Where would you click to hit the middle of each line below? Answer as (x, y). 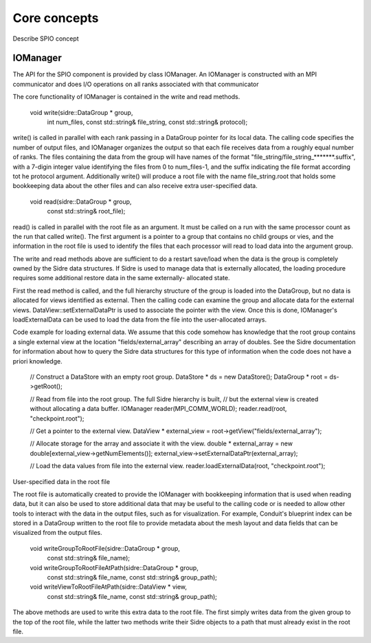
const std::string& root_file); (86, 211)
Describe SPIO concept (46, 39)
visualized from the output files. (57, 533)
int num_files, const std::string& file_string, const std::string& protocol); (147, 122)
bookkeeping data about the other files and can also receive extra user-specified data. (135, 186)
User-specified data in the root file (61, 481)
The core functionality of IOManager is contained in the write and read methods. (126, 97)
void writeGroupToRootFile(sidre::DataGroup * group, (105, 548)
